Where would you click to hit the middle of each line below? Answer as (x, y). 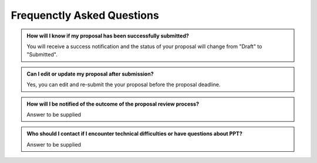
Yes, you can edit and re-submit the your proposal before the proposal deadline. (124, 84)
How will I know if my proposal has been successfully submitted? (108, 36)
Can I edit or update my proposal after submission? (90, 74)
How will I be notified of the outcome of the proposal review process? (113, 104)
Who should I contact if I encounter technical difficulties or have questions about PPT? (135, 134)
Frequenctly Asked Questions (85, 15)
